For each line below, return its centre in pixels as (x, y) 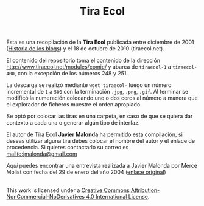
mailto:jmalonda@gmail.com (42, 154)
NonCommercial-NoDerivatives (46, 197)
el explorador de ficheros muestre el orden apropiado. (74, 105)
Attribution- (145, 190)
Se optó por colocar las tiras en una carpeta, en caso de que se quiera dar (100, 116)
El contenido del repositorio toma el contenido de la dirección (83, 60)
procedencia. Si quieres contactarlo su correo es (68, 148)
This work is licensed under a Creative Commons (68, 190)
